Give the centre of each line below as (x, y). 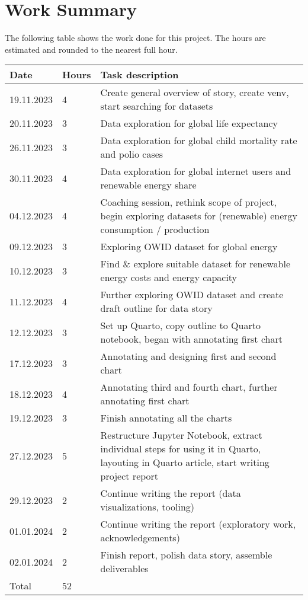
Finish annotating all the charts (166, 418)
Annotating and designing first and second (188, 356)
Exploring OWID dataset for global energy (189, 247)
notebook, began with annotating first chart (191, 339)
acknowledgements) (140, 538)
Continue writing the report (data (171, 493)
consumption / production (155, 229)
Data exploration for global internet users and (196, 171)
